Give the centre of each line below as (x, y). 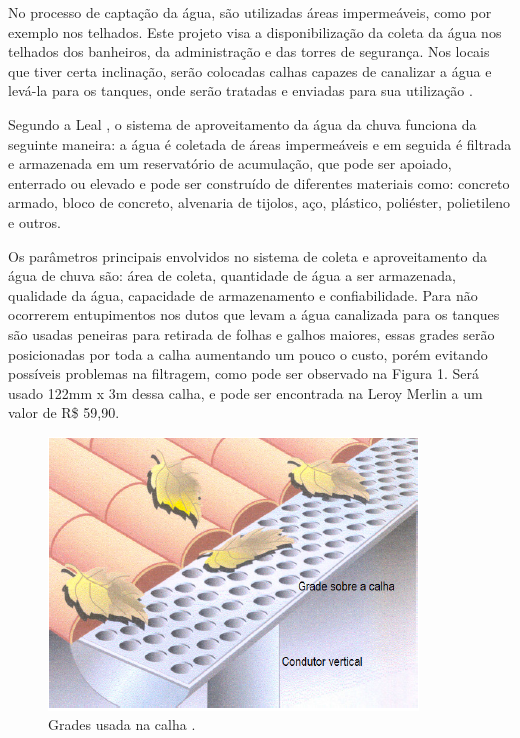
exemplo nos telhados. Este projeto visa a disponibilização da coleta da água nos (255, 31)
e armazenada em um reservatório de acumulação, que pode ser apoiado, (230, 163)
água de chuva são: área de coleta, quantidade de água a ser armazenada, (232, 275)
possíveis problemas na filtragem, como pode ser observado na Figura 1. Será (244, 373)
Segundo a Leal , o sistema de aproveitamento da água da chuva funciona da (242, 123)
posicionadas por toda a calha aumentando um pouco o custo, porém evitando (248, 353)
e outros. (35, 221)
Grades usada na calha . (122, 724)
